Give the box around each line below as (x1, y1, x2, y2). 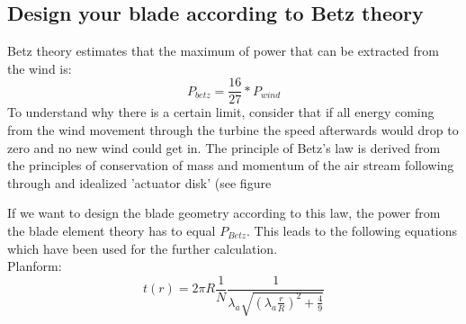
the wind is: (7, 58, 72, 77)
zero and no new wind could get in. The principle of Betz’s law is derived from (7, 138, 441, 157)
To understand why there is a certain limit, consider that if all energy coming (7, 103, 435, 121)
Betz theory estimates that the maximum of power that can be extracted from (7, 41, 439, 60)
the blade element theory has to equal (7, 221, 216, 240)
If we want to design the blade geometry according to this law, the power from (7, 203, 441, 222)
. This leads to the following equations (246, 221, 458, 240)
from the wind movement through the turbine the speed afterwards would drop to (7, 121, 459, 139)
